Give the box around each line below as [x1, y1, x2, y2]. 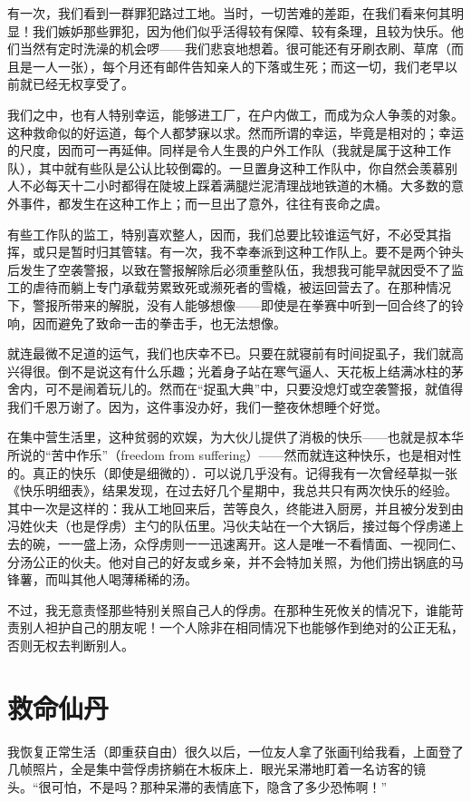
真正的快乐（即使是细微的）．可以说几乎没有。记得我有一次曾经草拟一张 [32, 463, 457, 482]
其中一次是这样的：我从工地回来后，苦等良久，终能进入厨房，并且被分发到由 [7, 498, 464, 517]
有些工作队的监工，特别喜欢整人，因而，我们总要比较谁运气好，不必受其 [7, 224, 438, 243]
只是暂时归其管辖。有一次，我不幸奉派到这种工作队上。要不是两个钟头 [44, 242, 464, 261]
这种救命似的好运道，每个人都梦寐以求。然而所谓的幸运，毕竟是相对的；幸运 [7, 122, 464, 142]
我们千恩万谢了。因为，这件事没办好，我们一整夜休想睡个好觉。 [7, 396, 388, 416]
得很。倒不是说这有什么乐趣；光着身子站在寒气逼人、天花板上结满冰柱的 [19, 361, 451, 380]
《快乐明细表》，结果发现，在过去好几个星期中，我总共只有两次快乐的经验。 [7, 481, 457, 500]
